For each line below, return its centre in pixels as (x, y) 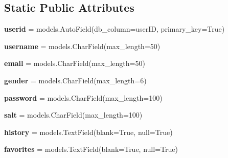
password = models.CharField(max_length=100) (83, 97)
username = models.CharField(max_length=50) (82, 46)
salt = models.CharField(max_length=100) (73, 115)
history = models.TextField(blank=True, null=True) (88, 132)
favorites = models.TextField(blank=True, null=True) (91, 149)
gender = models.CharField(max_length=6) (75, 80)
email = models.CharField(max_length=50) (75, 63)
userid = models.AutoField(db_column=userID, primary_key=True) (115, 29)
